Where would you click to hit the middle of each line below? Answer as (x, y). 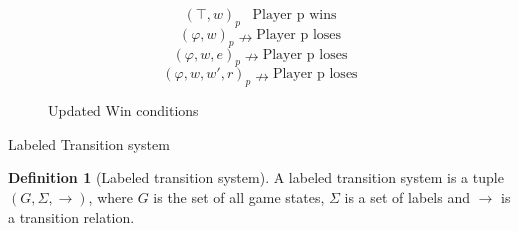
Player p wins (294, 15)
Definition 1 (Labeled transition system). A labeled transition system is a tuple (256, 177)
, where (110, 196)
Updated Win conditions (123, 110)
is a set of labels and (407, 196)
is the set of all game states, (239, 196)
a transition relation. (71, 216)
